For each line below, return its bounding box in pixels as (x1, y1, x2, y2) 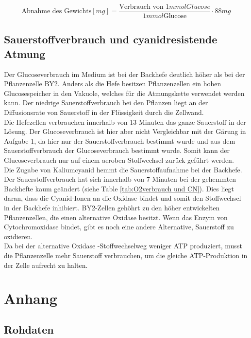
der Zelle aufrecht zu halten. (4, 260, 88, 270)
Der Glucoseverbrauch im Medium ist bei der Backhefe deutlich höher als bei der (4, 69, 245, 79)
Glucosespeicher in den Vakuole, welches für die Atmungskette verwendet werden (4, 88, 245, 98)
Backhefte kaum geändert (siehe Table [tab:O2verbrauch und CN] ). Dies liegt (4, 183, 234, 193)
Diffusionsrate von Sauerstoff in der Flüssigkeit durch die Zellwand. (4, 107, 204, 117)
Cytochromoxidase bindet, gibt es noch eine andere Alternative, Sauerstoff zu (4, 222, 234, 232)
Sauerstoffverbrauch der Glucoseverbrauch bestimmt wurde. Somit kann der (4, 145, 230, 155)
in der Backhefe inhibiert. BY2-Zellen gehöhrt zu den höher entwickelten (4, 202, 220, 212)
